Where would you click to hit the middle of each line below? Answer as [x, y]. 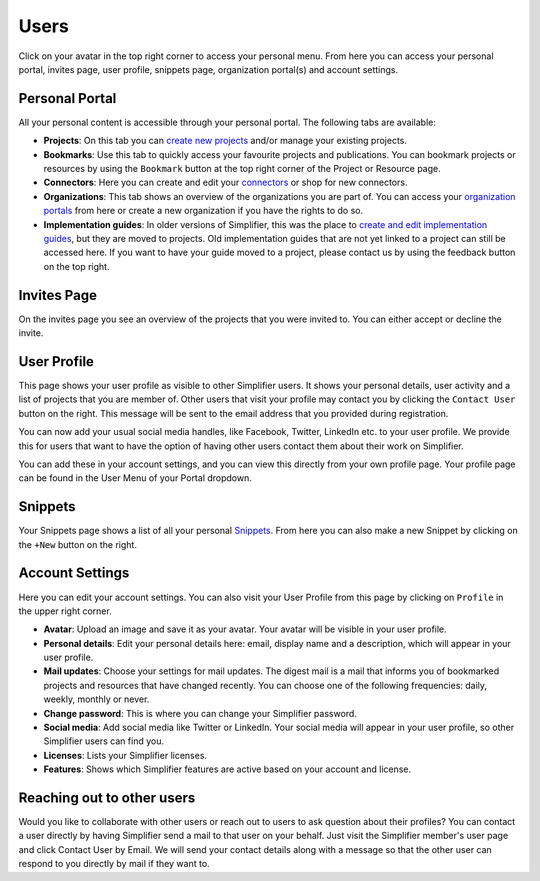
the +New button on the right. [77, 544]
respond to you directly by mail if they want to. [114, 864]
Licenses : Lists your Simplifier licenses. [125, 755]
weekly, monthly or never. [96, 699]
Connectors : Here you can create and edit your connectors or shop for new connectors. [225, 182]
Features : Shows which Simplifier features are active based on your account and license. [227, 769]
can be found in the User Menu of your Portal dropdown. [135, 478]
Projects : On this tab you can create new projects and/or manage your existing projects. [225, 141]
